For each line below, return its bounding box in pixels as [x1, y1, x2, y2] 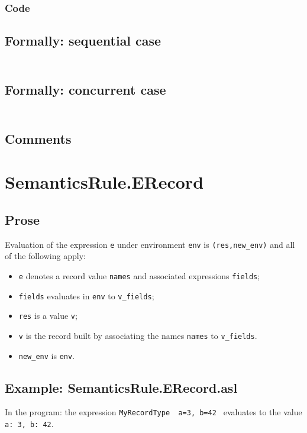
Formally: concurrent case [5, 80, 166, 98]
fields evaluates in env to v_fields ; [18, 289, 154, 302]
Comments [5, 129, 72, 147]
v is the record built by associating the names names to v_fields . [18, 329, 257, 341]
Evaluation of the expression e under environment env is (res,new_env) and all [5, 238, 295, 250]
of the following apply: [5, 250, 86, 262]
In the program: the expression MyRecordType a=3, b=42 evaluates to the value [5, 406, 302, 418]
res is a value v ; [18, 309, 77, 322]
